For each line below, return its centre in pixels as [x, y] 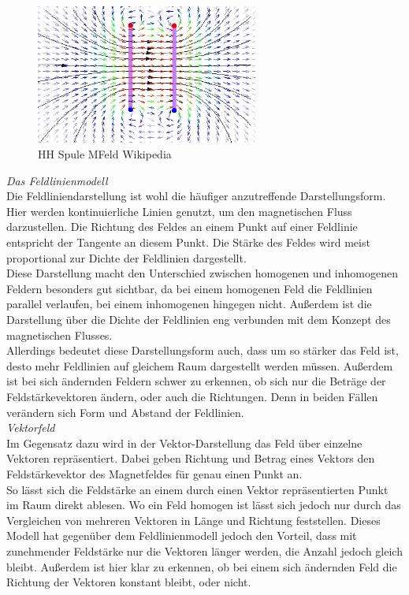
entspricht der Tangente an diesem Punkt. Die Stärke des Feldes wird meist [188, 242]
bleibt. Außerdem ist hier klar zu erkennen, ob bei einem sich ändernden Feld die [202, 566]
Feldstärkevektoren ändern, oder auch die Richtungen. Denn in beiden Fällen [192, 396]
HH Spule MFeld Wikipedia [105, 154]
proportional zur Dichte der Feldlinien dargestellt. [126, 257]
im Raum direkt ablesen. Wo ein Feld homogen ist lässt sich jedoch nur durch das [204, 505]
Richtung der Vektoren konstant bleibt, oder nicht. [129, 582]
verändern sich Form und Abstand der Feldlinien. [125, 412]
